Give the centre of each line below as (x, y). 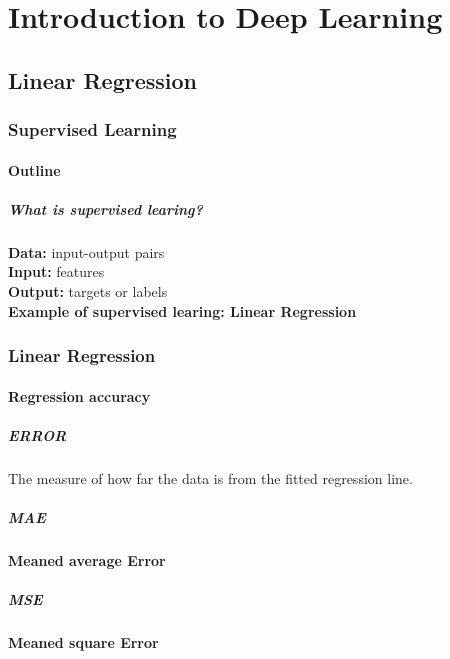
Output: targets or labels (88, 290)
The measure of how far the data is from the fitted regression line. (210, 477)
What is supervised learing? (105, 208)
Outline (34, 169)
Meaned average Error (87, 559)
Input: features (56, 271)
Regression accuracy (79, 395)
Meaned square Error (83, 642)
